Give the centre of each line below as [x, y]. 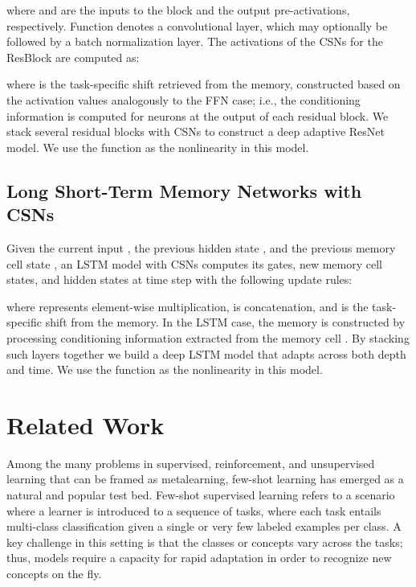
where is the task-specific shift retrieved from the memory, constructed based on [204, 84]
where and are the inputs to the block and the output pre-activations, [178, 10]
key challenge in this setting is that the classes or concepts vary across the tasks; [205, 542]
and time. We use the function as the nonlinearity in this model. [165, 369]
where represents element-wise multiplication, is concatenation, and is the [188, 306]
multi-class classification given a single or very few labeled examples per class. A [204, 526]
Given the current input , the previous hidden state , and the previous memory [201, 247]
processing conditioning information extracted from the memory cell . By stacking [208, 337]
